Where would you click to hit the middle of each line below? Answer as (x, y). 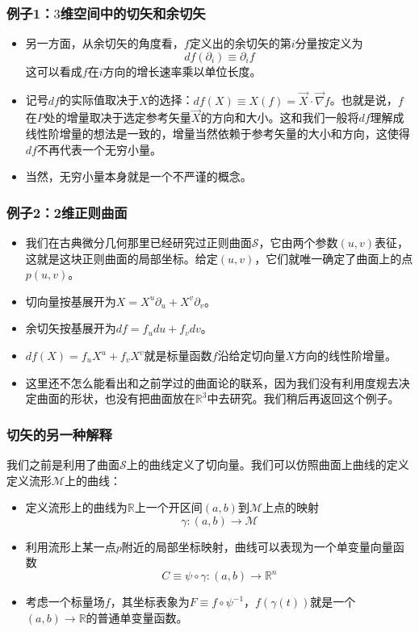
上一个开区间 (168, 507)
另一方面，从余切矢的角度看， (105, 43)
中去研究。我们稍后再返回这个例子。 (303, 398)
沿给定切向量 (251, 355)
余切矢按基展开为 (71, 328)
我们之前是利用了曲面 (63, 464)
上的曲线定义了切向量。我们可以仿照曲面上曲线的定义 (268, 464)
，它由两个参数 (298, 243)
